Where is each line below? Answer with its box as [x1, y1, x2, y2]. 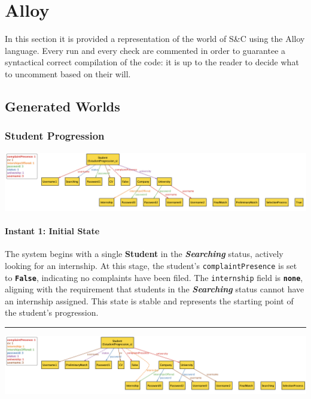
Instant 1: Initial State [5, 225, 100, 237]
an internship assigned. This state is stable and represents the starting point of [5, 294, 294, 307]
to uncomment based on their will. [5, 67, 131, 80]
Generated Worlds [5, 96, 120, 115]
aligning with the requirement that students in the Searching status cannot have [5, 283, 304, 295]
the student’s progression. [5, 306, 99, 319]
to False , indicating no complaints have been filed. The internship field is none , [5, 271, 303, 283]
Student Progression [5, 128, 105, 143]
